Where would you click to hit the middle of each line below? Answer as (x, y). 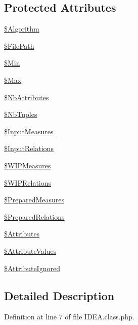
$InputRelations (29, 148)
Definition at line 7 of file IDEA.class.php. (69, 317)
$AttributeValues (30, 250)
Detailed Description (59, 295)
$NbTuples (21, 114)
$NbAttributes (27, 97)
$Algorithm (22, 29)
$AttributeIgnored (32, 268)
